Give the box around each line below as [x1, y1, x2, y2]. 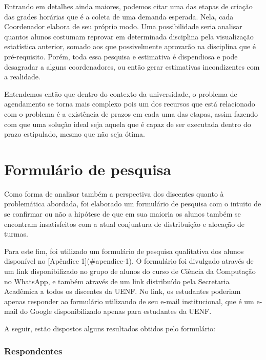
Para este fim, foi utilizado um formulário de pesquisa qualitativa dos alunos [4, 245, 244, 256]
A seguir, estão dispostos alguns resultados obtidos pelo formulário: [4, 323, 215, 333]
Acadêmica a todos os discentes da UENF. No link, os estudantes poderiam [4, 286, 241, 297]
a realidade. [4, 71, 40, 82]
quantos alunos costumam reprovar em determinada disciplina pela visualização [4, 31, 254, 41]
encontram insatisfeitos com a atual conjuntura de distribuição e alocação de [4, 218, 245, 229]
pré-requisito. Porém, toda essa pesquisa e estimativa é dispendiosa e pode [4, 51, 238, 61]
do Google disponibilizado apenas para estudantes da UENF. [20, 306, 212, 316]
